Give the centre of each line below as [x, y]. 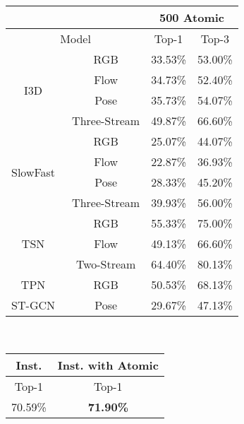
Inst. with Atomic [108, 365]
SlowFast [33, 172]
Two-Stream [106, 264]
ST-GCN [33, 305]
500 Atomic [192, 17]
